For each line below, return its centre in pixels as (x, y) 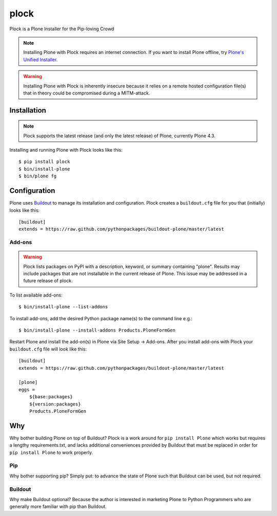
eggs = (27, 390)
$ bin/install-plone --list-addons (63, 307)
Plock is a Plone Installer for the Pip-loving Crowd (62, 29)
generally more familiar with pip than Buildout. (58, 507)
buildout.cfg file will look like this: (48, 349)
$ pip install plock (44, 162)
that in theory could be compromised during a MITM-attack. (87, 93)
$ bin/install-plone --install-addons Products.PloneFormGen (97, 330)
